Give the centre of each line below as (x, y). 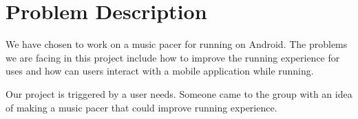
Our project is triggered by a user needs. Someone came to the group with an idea (179, 93)
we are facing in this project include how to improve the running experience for (173, 57)
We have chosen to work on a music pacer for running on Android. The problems (177, 44)
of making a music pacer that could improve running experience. (141, 107)
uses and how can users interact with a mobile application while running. (160, 71)
